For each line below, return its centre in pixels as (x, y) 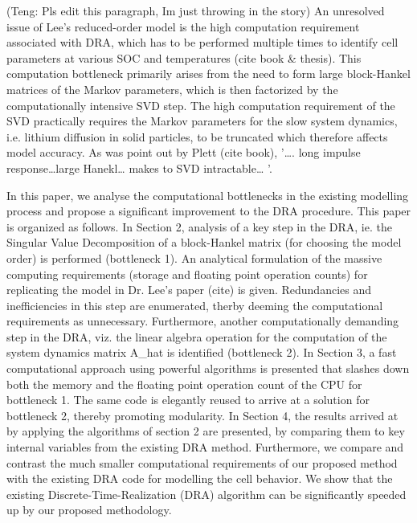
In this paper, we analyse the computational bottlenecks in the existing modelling (208, 195)
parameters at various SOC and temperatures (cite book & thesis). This (184, 57)
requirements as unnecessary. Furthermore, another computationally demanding (203, 321)
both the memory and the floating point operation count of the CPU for (184, 384)
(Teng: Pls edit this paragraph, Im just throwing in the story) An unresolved (196, 10)
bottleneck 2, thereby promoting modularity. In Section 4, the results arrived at (202, 415)
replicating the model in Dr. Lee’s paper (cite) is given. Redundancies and (189, 290)
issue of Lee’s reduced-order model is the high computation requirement (183, 26)
